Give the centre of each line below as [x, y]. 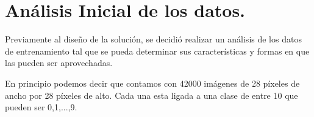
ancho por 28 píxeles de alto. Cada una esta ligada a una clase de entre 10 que [152, 95]
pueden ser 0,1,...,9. [41, 107]
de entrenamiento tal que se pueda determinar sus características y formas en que [157, 51]
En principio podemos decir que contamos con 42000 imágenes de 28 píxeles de [152, 83]
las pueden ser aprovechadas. [59, 63]
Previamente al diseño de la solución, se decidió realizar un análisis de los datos [153, 39]
